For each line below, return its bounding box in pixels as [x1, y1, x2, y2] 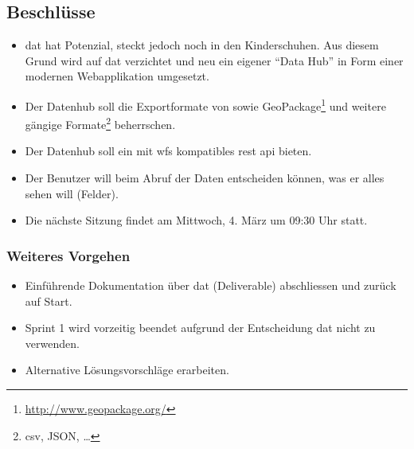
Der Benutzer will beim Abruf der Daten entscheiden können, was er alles [25, 170, 385, 186]
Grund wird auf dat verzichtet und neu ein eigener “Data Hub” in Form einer [25, 52, 404, 68]
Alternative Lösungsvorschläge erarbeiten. [25, 361, 229, 378]
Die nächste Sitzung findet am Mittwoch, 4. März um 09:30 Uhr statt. [25, 212, 368, 228]
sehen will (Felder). [25, 185, 119, 201]
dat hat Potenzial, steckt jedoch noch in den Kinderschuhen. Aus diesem [25, 37, 379, 53]
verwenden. [25, 334, 80, 351]
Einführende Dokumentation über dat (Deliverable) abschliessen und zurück [25, 277, 396, 294]
